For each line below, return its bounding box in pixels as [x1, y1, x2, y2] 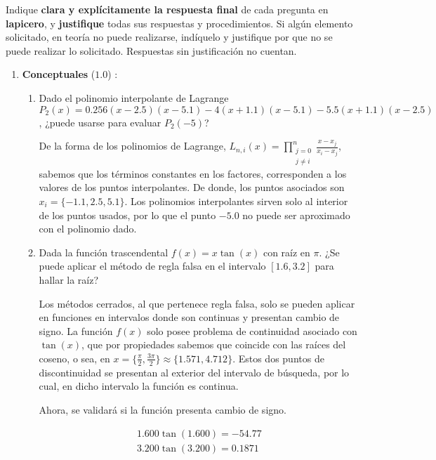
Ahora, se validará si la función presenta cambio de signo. [39, 402, 286, 416]
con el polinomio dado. [39, 221, 137, 236]
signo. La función [39, 323, 113, 338]
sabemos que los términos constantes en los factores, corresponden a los [39, 166, 347, 180]
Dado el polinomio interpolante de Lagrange [39, 90, 229, 105]
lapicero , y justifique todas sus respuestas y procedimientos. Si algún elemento [6, 15, 353, 30]
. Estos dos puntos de [232, 350, 324, 365]
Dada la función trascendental [39, 244, 169, 259]
